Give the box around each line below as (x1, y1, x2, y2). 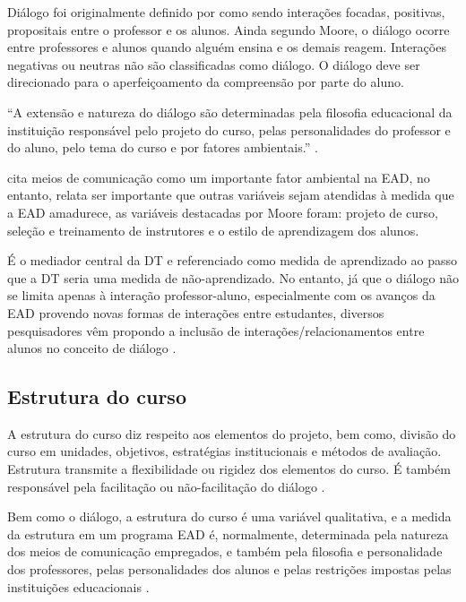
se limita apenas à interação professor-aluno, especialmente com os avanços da (7, 286, 436, 305)
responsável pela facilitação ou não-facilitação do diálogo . (7, 477, 325, 495)
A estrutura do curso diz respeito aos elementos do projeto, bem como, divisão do (7, 424, 456, 443)
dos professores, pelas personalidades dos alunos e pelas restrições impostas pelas (7, 560, 452, 579)
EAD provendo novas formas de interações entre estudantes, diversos (7, 303, 384, 322)
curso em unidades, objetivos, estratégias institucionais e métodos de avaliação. (7, 442, 442, 460)
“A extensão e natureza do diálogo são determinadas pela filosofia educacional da (7, 102, 453, 121)
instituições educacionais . (7, 577, 150, 596)
